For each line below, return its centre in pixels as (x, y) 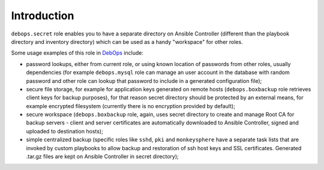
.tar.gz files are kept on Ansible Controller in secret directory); (103, 157)
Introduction (43, 16)
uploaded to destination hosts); (64, 131)
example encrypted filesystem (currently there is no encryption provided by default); (130, 106)
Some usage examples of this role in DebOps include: (77, 53)
